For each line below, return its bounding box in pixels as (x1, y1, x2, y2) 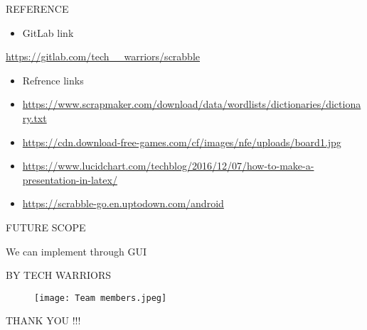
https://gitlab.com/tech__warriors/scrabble (6, 49, 201, 64)
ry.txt (22, 110, 47, 125)
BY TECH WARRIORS (6, 268, 111, 282)
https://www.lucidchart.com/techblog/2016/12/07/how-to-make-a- (22, 158, 314, 173)
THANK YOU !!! (6, 313, 81, 328)
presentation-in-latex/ (22, 172, 117, 187)
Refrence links (22, 72, 84, 87)
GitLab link (22, 25, 74, 40)
